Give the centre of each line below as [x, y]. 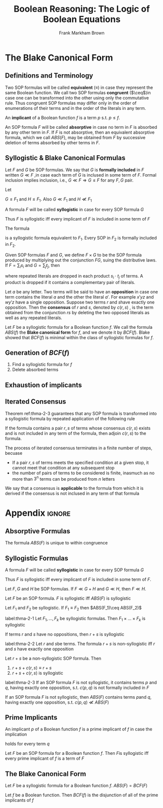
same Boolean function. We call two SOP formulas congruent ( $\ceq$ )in [78, 92]
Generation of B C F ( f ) [37, 353]
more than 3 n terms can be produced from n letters [63, 478]
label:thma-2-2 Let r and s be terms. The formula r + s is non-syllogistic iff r [80, 644]
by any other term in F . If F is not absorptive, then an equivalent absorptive [80, 132]
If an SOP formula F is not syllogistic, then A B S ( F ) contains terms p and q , [78, 697]
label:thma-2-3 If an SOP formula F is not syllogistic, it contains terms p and [81, 682]
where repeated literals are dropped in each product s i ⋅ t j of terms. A [74, 276]
